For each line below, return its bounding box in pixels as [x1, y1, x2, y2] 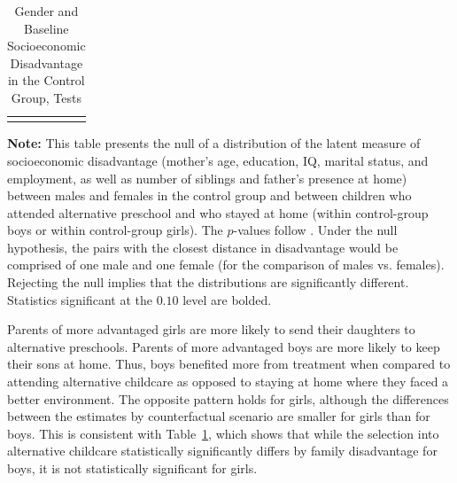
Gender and [14, 2, 79, 19]
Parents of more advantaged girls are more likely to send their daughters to [7, 320, 415, 339]
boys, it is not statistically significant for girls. [7, 459, 258, 477]
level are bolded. [182, 290, 272, 308]
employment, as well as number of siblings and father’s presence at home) [7, 168, 407, 187]
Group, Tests [11, 88, 81, 106]
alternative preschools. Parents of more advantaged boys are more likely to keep [7, 337, 440, 355]
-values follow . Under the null [233, 221, 398, 239]
